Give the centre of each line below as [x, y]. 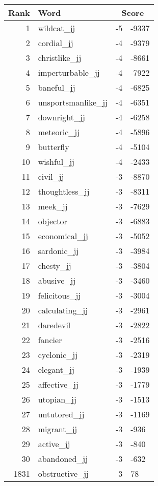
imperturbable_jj [69, 72]
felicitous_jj [59, 295]
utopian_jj [57, 399]
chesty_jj [55, 266]
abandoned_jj [63, 459]
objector [52, 221]
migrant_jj [58, 429]
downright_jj [61, 117]
